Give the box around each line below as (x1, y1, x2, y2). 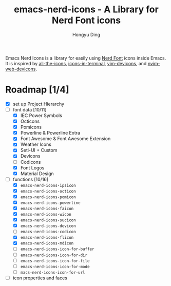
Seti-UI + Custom (20, 147, 58, 154)
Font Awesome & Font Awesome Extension (20, 136, 111, 142)
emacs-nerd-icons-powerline (20, 200, 81, 205)
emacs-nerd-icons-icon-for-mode (20, 264, 90, 269)
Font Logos (20, 164, 45, 170)
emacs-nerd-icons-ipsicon (20, 183, 76, 188)
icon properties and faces (12, 275, 68, 281)
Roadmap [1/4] (5, 84, 69, 96)
